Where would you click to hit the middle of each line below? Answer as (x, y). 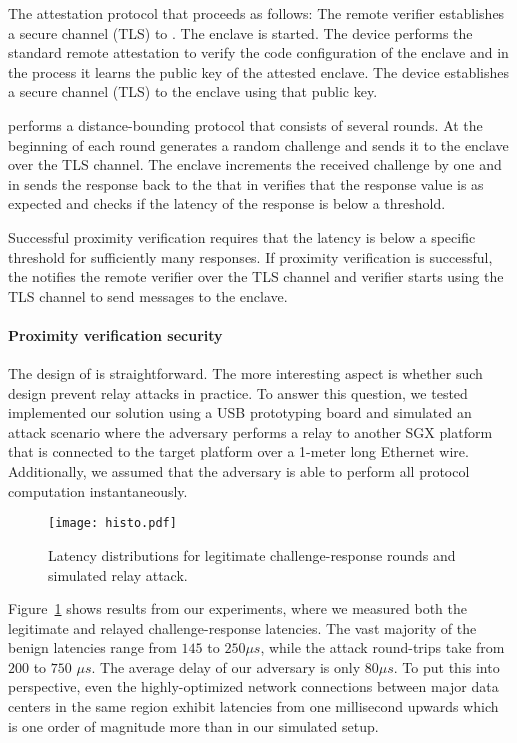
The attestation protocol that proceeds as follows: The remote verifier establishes (256, 13)
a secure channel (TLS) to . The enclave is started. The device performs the (240, 32)
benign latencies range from (92, 647)
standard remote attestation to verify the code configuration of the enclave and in (258, 52)
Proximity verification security (115, 334)
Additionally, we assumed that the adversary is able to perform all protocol (239, 471)
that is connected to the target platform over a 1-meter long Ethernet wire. (238, 451)
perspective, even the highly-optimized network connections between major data (253, 686)
